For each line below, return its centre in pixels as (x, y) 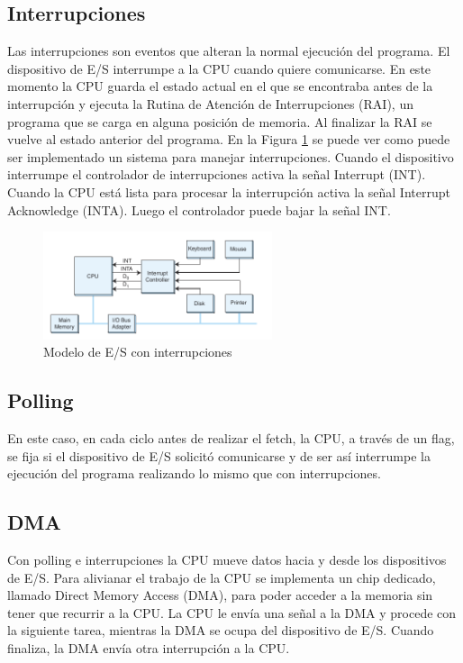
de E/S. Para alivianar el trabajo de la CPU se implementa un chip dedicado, (222, 577)
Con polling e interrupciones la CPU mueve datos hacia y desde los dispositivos (227, 559)
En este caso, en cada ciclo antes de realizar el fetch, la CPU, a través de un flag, (231, 437)
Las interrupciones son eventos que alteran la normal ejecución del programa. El (229, 51)
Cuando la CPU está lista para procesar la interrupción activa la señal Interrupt (229, 191)
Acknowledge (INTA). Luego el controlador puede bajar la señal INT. (199, 209)
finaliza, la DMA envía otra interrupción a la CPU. (149, 647)
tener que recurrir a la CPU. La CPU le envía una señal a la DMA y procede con (232, 612)
